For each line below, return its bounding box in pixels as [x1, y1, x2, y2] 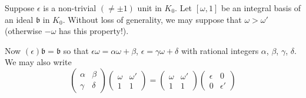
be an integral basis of [221, 2, 301, 13]
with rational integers [181, 44, 259, 56]
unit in [137, 2, 162, 13]
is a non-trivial [43, 2, 97, 13]
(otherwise [5, 25, 42, 37]
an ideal [5, 13, 34, 25]
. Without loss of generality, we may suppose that [62, 13, 242, 25]
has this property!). [59, 25, 129, 37]
